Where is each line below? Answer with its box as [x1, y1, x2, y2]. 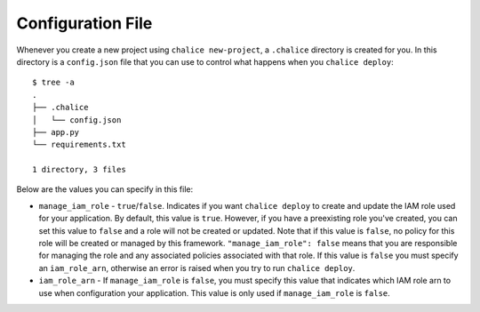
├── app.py [32, 127, 80, 137]
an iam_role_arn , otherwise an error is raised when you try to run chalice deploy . [38, 262, 356, 273]
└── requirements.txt [32, 140, 126, 150]
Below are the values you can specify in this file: [16, 184, 194, 195]
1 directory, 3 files [32, 164, 126, 175]
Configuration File [16, 13, 153, 33]
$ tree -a [32, 77, 75, 88]
